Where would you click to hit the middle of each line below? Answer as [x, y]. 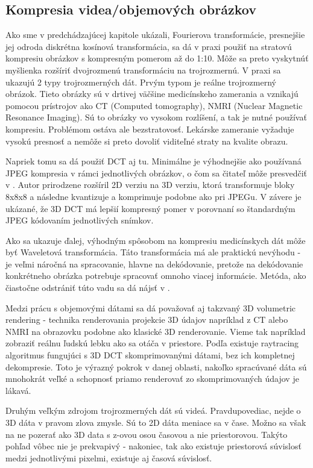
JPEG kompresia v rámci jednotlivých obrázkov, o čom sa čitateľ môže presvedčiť [156, 173]
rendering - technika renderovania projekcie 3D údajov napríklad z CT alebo [147, 320]
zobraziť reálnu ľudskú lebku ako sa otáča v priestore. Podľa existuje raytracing [152, 343]
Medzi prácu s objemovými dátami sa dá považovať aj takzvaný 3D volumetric [151, 307]
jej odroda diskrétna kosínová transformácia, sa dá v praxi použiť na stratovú [149, 46]
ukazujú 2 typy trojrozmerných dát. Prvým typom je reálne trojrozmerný [141, 82]
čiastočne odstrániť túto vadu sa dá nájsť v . [88, 288]
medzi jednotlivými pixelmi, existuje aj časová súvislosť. [109, 457]
